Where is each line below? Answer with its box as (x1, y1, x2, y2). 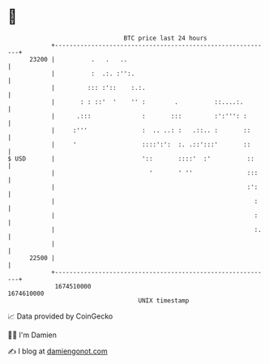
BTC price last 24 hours (123, 34, 207, 42)
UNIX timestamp (138, 296, 190, 305)
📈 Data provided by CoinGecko (7, 311, 113, 321)
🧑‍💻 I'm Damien (7, 330, 58, 340)
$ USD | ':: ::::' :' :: (7, 154, 254, 163)
